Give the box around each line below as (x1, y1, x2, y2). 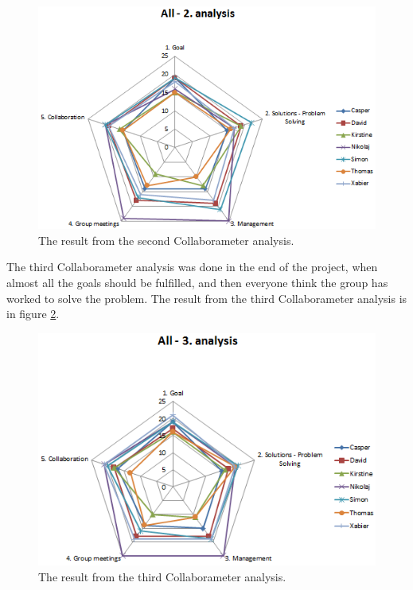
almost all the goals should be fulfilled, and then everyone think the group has (6, 274, 388, 291)
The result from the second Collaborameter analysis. (38, 231, 294, 248)
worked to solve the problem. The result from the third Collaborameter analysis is (6, 289, 407, 306)
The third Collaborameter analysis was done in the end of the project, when (6, 258, 378, 275)
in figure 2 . (6, 305, 60, 322)
